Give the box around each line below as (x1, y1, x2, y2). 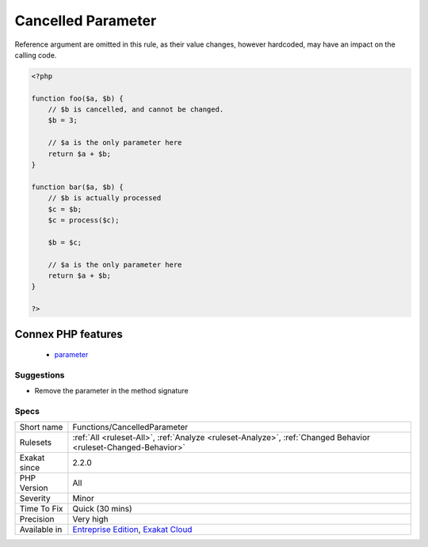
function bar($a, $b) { (31, 182, 124, 192)
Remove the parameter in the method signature (34, 386, 189, 396)
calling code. (14, 50, 57, 59)
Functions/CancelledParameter (72, 422, 189, 433)
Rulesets (19, 437, 52, 448)
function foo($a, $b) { (31, 93, 124, 103)
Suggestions (14, 369, 65, 380)
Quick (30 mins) (72, 503, 132, 515)
